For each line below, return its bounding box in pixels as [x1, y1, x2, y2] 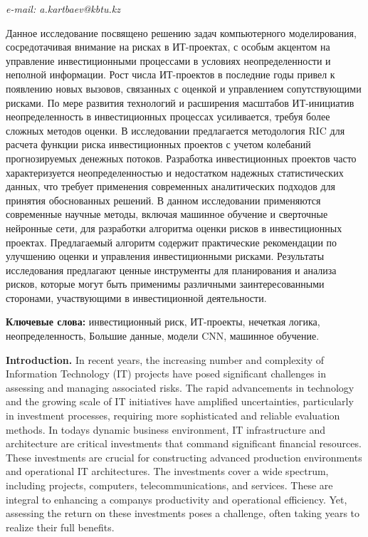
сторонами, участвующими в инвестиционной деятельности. [6, 290, 267, 305]
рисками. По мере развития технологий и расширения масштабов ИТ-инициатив [6, 95, 354, 110]
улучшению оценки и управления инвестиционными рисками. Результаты [6, 249, 325, 264]
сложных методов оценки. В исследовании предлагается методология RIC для [6, 122, 345, 137]
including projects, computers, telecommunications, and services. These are [6, 478, 333, 492]
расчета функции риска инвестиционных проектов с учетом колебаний [6, 137, 311, 152]
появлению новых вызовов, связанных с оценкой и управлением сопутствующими [6, 80, 362, 95]
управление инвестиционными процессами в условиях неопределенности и [6, 53, 331, 68]
